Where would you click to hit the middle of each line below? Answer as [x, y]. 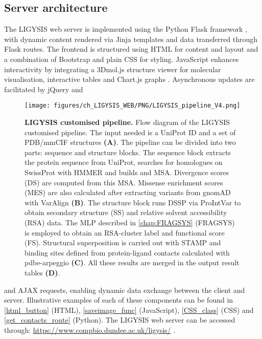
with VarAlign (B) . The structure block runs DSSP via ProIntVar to [133, 202]
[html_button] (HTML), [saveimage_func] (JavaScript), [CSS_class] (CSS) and [129, 310]
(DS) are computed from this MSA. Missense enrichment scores [124, 182]
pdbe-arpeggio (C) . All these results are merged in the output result [132, 262]
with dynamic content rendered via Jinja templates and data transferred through [131, 39]
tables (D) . [42, 272]
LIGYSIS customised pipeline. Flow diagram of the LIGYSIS [127, 122]
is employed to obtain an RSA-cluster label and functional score [125, 232]
